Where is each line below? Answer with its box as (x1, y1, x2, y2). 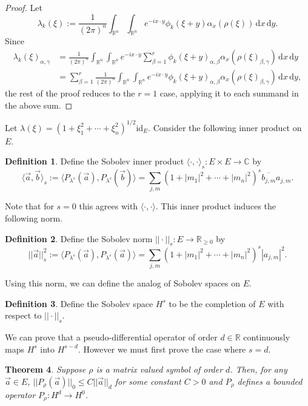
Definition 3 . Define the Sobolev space (5, 297, 153, 310)
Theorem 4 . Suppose (5, 363, 86, 376)
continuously (243, 331, 290, 343)
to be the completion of (169, 297, 256, 310)
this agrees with (79, 200, 138, 212)
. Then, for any (230, 363, 287, 376)
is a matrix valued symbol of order (96, 363, 223, 376)
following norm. (5, 212, 62, 225)
